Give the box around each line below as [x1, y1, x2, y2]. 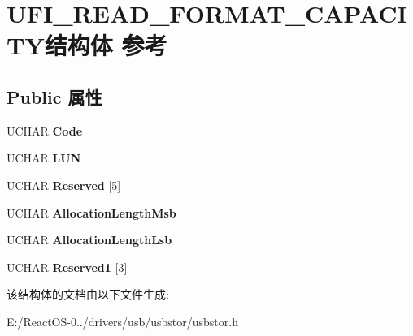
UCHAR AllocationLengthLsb [7, 231, 172, 248]
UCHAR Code [7, 122, 83, 139]
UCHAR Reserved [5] [7, 176, 121, 193]
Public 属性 [7, 84, 102, 109]
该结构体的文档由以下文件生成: [7, 286, 169, 303]
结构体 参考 [44, 28, 167, 62]
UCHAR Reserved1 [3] [7, 258, 128, 275]
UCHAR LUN [7, 149, 81, 166]
